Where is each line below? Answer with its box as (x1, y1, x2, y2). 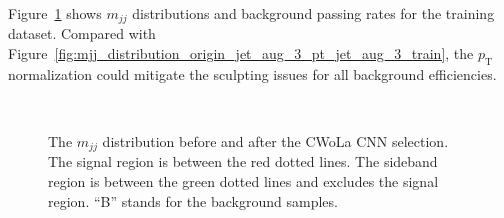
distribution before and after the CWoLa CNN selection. (102, 131, 449, 152)
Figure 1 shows (8, 3, 102, 23)
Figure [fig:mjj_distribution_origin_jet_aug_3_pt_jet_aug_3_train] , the (8, 43, 474, 64)
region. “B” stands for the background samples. (48, 190, 338, 211)
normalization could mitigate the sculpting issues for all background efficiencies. (8, 63, 497, 84)
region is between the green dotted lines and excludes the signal (48, 171, 439, 192)
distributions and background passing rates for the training (132, 3, 495, 23)
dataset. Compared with (8, 23, 156, 44)
